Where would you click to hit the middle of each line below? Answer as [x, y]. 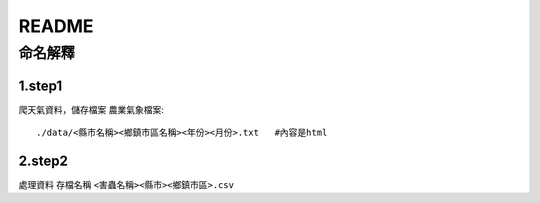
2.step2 [43, 160]
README [56, 26]
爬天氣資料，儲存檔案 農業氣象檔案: [91, 109]
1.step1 [40, 85]
